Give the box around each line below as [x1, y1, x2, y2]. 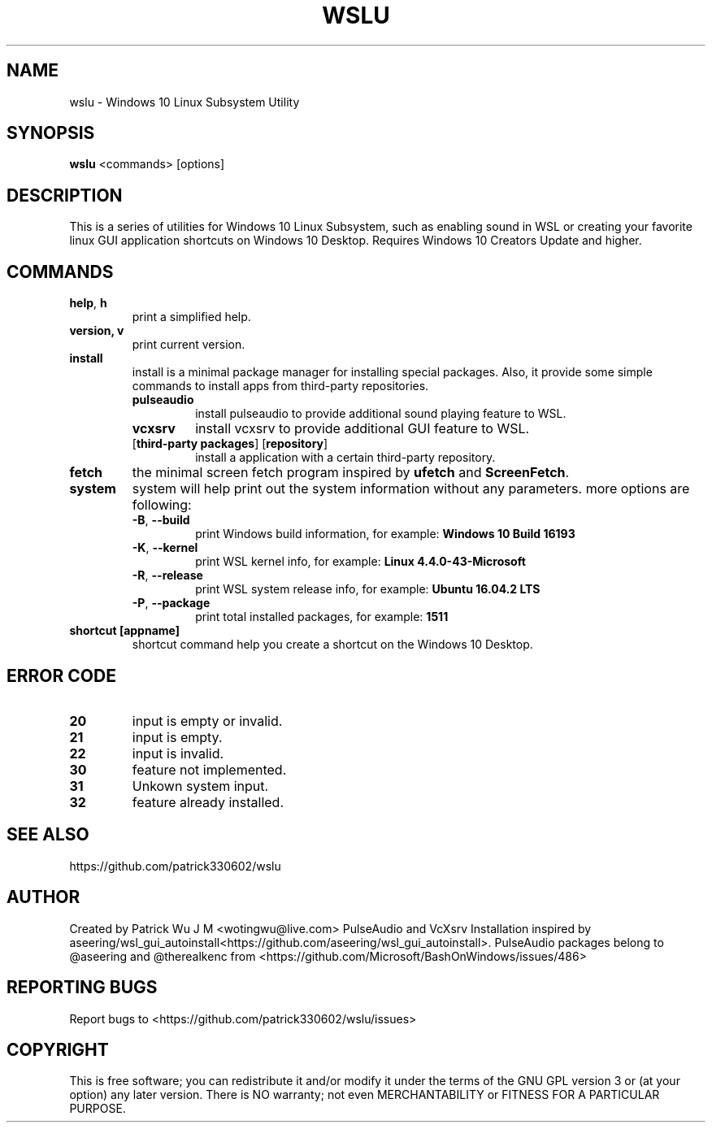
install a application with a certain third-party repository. [195, 450, 496, 465]
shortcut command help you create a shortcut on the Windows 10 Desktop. [132, 637, 533, 652]
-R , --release [132, 568, 203, 583]
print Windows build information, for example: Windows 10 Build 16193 [195, 527, 575, 541]
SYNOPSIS [7, 123, 95, 144]
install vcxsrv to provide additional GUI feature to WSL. [195, 420, 530, 437]
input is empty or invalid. [132, 712, 283, 729]
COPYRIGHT [7, 1039, 109, 1060]
